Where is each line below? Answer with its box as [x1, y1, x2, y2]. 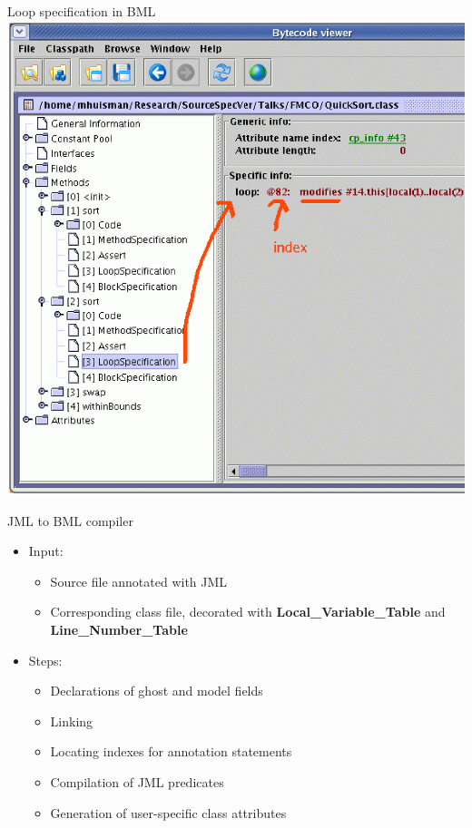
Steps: [28, 650, 63, 669]
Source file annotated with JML [50, 571, 228, 590]
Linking [50, 711, 93, 730]
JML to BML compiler [7, 511, 133, 530]
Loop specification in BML [7, 2, 156, 20]
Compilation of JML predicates [50, 772, 224, 791]
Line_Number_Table [50, 619, 188, 638]
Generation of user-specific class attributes [50, 803, 287, 822]
